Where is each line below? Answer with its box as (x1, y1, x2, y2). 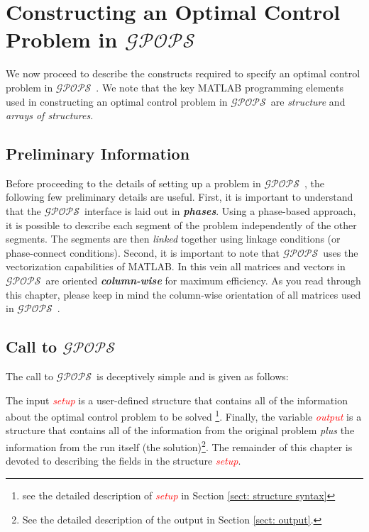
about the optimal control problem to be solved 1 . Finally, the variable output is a (6, 407, 362, 423)
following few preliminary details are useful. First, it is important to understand (6, 189, 353, 204)
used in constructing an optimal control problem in (6, 94, 228, 109)
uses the (323, 245, 358, 260)
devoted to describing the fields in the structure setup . (6, 453, 241, 468)
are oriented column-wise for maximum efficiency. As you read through (45, 273, 361, 288)
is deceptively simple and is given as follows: (97, 369, 289, 384)
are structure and (270, 94, 346, 109)
